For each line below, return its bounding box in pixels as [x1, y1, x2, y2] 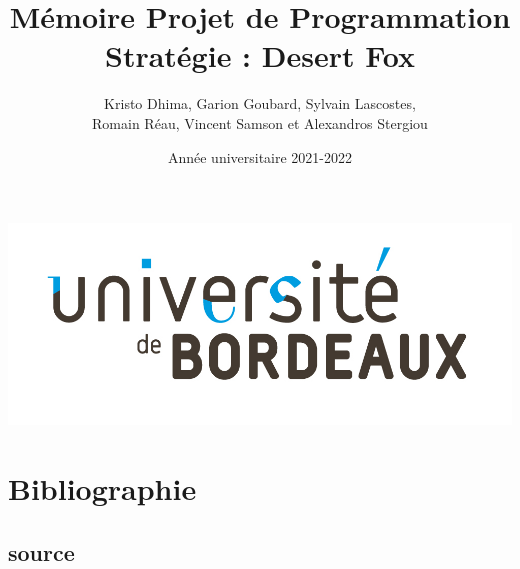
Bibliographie [8, 468, 197, 509]
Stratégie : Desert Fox [105, 35, 415, 76]
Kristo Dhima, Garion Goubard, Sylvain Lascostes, [104, 93, 416, 114]
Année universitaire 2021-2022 [167, 146, 353, 167]
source [8, 536, 75, 567]
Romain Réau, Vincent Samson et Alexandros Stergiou [92, 112, 428, 133]
